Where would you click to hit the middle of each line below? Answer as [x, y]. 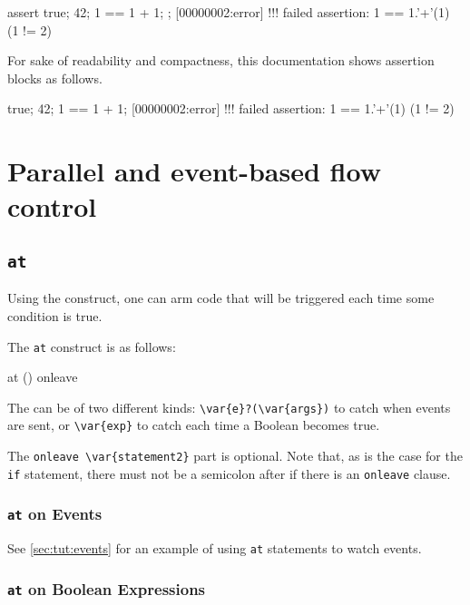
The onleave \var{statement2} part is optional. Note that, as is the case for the [235, 456]
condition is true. [55, 315]
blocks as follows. [55, 78]
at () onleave [43, 377]
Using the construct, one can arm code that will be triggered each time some [221, 298]
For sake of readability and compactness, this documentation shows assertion [221, 60]
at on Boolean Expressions [107, 588]
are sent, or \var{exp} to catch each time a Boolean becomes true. [194, 425]
